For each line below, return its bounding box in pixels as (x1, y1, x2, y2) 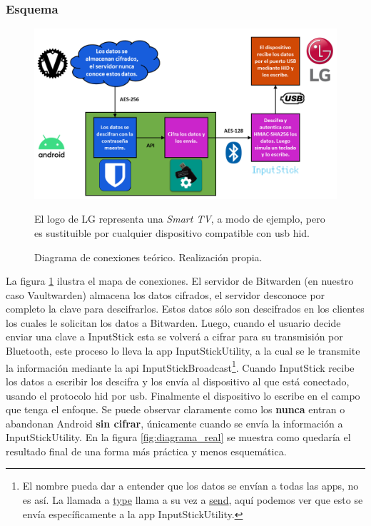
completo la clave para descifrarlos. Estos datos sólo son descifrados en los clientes (6, 301, 365, 316)
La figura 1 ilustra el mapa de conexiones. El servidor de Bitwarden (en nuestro (6, 273, 354, 288)
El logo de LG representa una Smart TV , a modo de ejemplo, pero (34, 211, 325, 226)
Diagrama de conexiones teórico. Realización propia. (34, 249, 263, 264)
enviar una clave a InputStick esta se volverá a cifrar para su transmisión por (6, 329, 343, 344)
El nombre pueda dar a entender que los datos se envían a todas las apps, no (22, 478, 359, 493)
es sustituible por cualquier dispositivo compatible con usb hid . (34, 225, 310, 240)
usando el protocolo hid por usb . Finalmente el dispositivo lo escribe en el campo (6, 388, 360, 403)
